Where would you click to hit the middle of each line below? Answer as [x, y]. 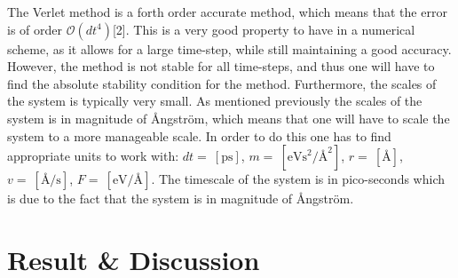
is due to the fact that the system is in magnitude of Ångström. [181, 199]
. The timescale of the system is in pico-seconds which [298, 179]
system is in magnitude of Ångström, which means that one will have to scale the [229, 118]
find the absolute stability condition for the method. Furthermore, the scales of [222, 83]
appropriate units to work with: [93, 156]
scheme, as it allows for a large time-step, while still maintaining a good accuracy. [229, 48]
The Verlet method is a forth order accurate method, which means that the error [227, 12]
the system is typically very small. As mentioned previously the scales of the [215, 101]
